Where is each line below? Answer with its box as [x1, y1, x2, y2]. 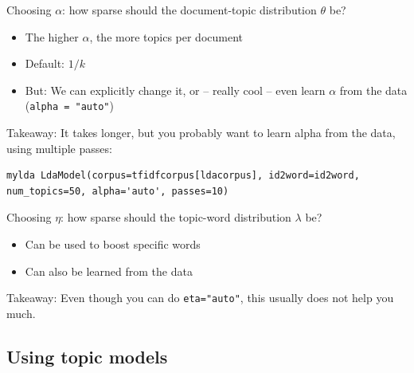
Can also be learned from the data [25, 262, 193, 279]
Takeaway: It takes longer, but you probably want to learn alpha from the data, [6, 124, 396, 141]
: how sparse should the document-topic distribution [62, 2, 317, 18]
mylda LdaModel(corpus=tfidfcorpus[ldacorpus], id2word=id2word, [6, 170, 360, 182]
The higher [25, 28, 79, 45]
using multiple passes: [6, 139, 112, 156]
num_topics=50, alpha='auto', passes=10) [6, 185, 229, 197]
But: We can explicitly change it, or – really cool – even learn [25, 81, 326, 98]
